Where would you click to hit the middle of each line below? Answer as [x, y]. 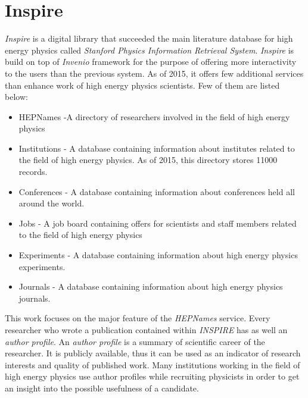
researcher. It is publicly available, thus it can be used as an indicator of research [153, 353]
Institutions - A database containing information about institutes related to [157, 148]
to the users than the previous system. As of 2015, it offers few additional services [154, 73]
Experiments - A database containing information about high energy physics [158, 255]
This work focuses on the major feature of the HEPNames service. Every [138, 318]
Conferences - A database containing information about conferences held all [157, 191]
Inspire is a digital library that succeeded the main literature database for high [149, 38]
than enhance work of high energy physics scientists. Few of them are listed [142, 85]
